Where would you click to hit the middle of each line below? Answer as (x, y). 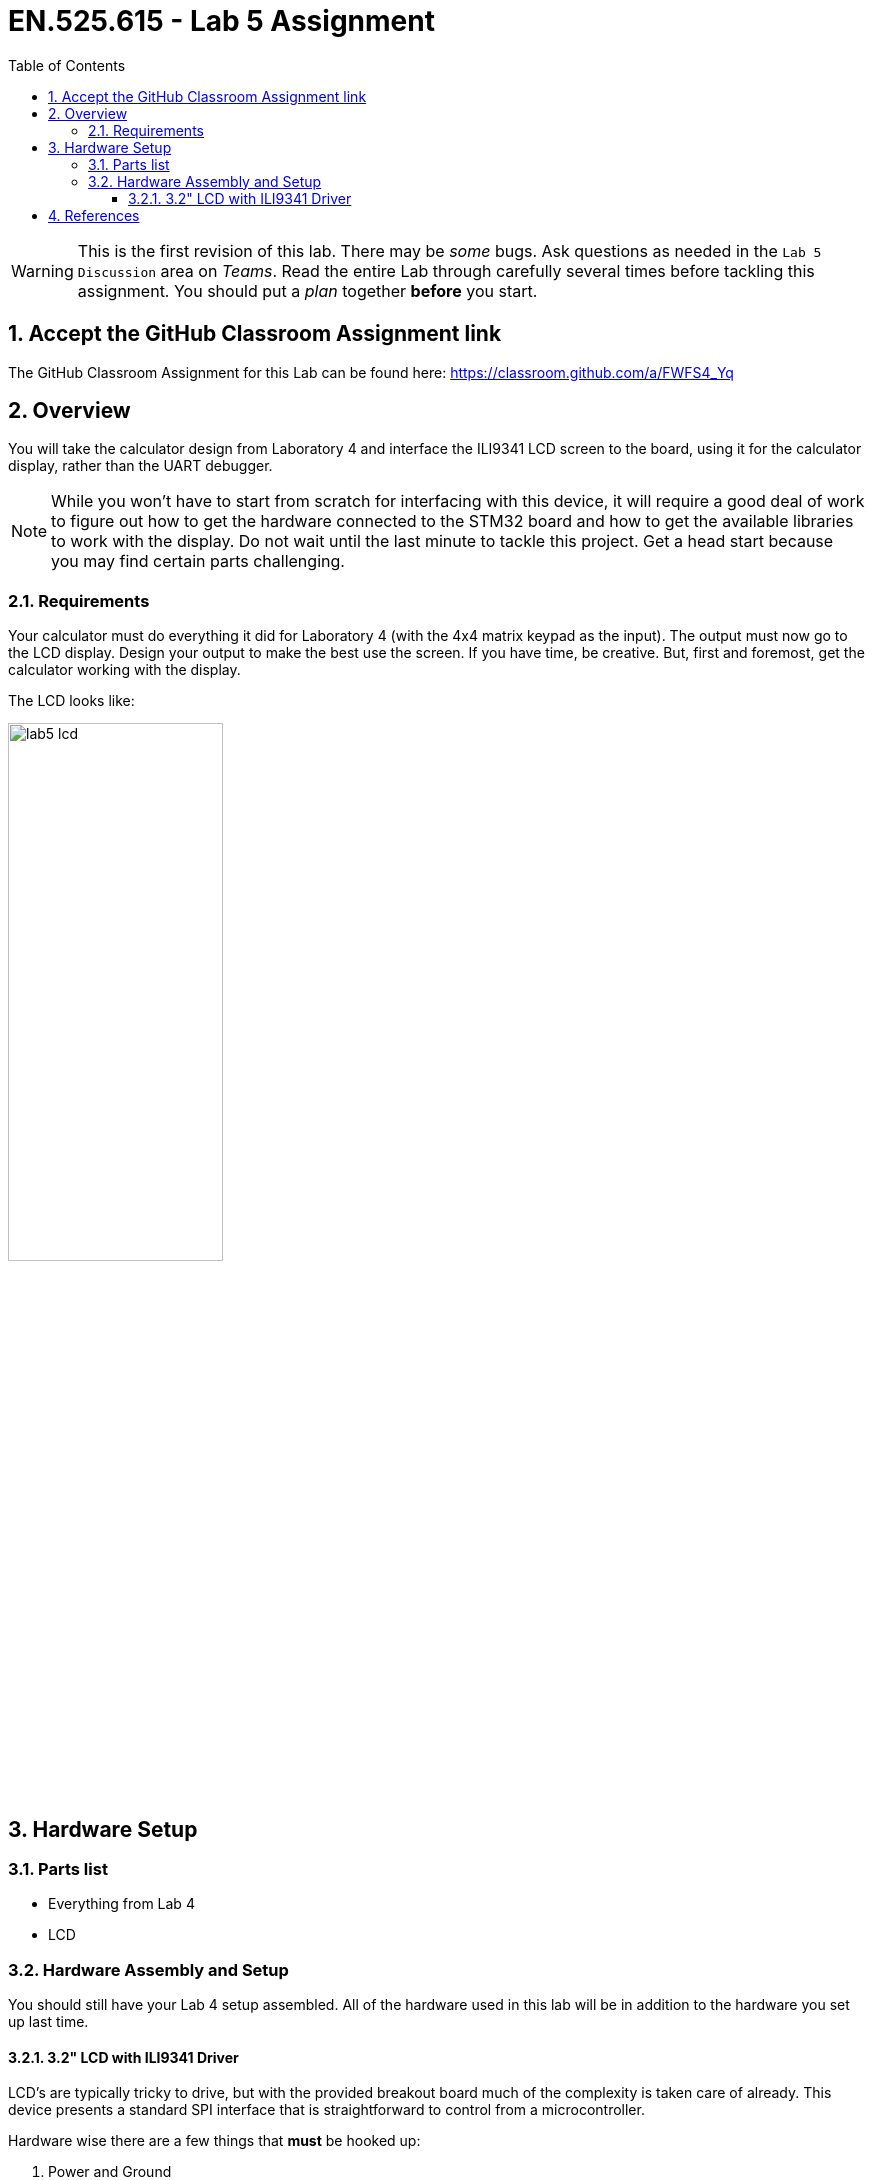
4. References (94, 215)
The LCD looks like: (71, 701)
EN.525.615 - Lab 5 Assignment (221, 21)
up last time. (48, 2022)
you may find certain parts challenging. (198, 561)
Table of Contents (67, 65)
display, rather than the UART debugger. (140, 466)
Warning (42, 270)
